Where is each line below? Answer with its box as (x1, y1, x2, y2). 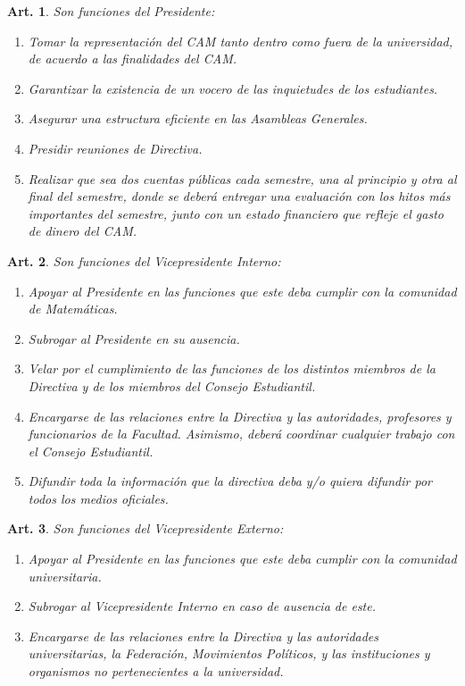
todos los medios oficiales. (28, 489, 169, 507)
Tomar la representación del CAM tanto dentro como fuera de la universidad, (28, 31, 453, 50)
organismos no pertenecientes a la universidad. (28, 662, 284, 681)
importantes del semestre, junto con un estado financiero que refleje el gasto (28, 204, 444, 222)
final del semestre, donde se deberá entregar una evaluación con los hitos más (28, 187, 451, 205)
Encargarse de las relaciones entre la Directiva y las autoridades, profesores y (28, 406, 452, 425)
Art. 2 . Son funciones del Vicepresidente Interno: (7, 251, 281, 270)
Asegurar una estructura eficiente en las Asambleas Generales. (28, 109, 368, 128)
